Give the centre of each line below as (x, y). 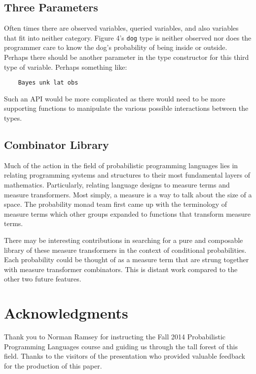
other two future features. (43, 279)
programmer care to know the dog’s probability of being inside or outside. (116, 47)
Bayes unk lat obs (48, 83)
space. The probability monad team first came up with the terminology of (116, 204)
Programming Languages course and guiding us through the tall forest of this (121, 346)
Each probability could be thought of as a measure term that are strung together (127, 259)
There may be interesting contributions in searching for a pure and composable (124, 240)
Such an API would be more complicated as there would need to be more (115, 98)
